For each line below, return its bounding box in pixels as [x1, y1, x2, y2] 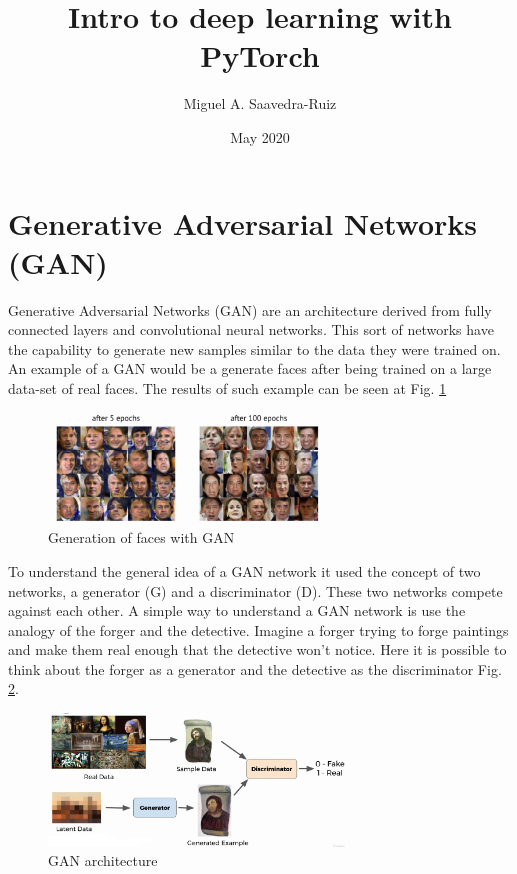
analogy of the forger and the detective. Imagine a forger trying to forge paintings [8, 619, 509, 640]
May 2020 [230, 126, 290, 147]
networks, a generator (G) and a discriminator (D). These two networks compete [8, 580, 503, 601]
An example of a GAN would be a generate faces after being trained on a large [8, 358, 492, 379]
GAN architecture [48, 850, 158, 871]
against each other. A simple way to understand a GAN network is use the [8, 600, 466, 621]
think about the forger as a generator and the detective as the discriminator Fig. [8, 658, 502, 679]
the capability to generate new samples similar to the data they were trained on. [8, 338, 501, 359]
